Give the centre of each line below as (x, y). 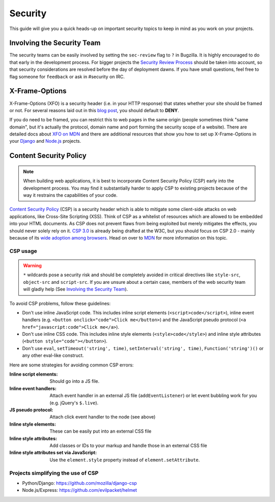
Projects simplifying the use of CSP (54, 473)
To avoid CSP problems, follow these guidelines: (60, 303)
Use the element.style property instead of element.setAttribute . (125, 460)
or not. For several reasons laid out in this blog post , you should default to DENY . (94, 110)
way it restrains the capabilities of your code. (70, 195)
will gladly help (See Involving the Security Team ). (76, 289)
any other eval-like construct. (53, 355)
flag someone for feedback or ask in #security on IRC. (67, 76)
